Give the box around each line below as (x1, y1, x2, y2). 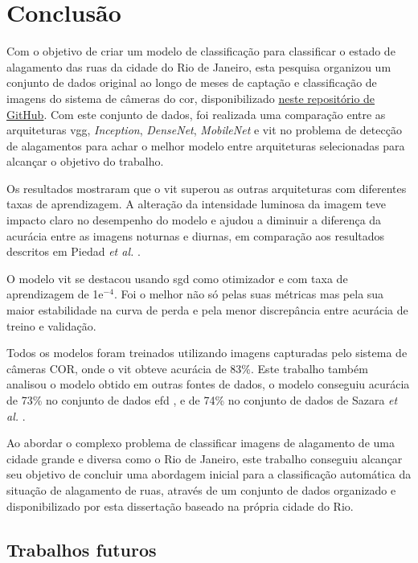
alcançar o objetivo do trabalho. (6, 153, 164, 170)
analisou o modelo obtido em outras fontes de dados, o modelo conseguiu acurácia (6, 376, 410, 392)
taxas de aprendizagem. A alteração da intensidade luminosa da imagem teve (6, 195, 386, 212)
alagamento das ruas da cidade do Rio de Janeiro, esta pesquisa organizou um (6, 58, 391, 75)
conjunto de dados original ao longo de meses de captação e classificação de (6, 74, 377, 91)
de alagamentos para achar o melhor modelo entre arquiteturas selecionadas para (6, 137, 405, 154)
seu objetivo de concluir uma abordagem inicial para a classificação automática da (6, 466, 412, 483)
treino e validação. (6, 317, 96, 334)
